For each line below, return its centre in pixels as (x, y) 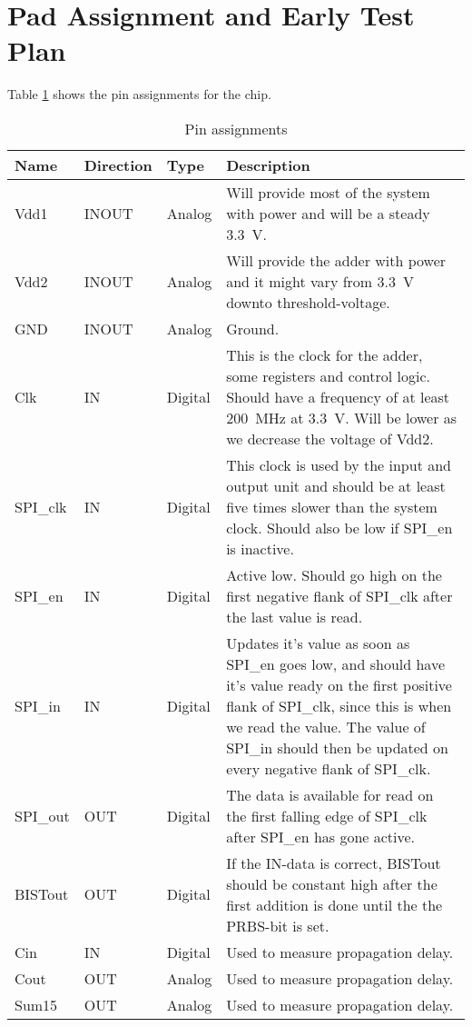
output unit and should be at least (336, 485)
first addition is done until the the (334, 904)
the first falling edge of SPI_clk (327, 815)
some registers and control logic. (328, 375)
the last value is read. (295, 616)
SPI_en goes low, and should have (336, 663)
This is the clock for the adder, (324, 354)
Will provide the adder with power (336, 260)
